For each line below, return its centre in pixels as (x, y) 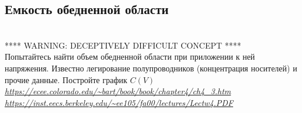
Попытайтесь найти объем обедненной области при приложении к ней (130, 56)
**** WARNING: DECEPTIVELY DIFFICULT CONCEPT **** (123, 45)
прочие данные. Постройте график (66, 79)
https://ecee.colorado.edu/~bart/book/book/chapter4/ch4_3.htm (118, 91)
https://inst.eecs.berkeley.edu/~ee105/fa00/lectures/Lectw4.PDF (119, 102)
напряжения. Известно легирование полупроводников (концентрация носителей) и (151, 68)
